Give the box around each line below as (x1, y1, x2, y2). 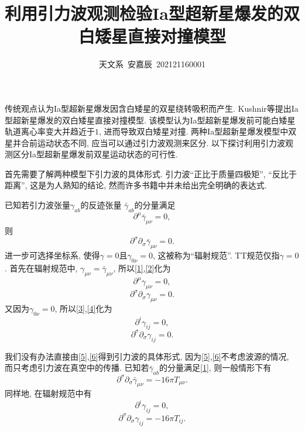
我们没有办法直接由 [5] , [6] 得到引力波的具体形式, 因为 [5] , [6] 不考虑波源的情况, (5, 350, 289, 362)
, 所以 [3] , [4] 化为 (54, 302, 112, 315)
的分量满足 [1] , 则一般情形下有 (159, 361, 272, 374)
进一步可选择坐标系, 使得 (5, 249, 100, 261)
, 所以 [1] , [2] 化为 (113, 261, 171, 274)
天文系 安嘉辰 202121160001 (99, 58, 205, 70)
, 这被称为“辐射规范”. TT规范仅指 (152, 249, 280, 261)
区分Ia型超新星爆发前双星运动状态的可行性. (12, 148, 178, 160)
